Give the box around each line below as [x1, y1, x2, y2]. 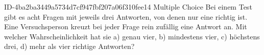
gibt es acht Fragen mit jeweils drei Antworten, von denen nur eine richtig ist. [4, 11, 248, 22]
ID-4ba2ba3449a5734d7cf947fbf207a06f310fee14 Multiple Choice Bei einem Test [4, 2, 252, 12]
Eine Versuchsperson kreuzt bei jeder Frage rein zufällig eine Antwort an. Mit [4, 21, 247, 32]
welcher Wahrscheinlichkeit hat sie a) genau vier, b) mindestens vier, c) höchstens [4, 31, 260, 41]
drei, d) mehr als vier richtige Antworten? [4, 41, 135, 51]
